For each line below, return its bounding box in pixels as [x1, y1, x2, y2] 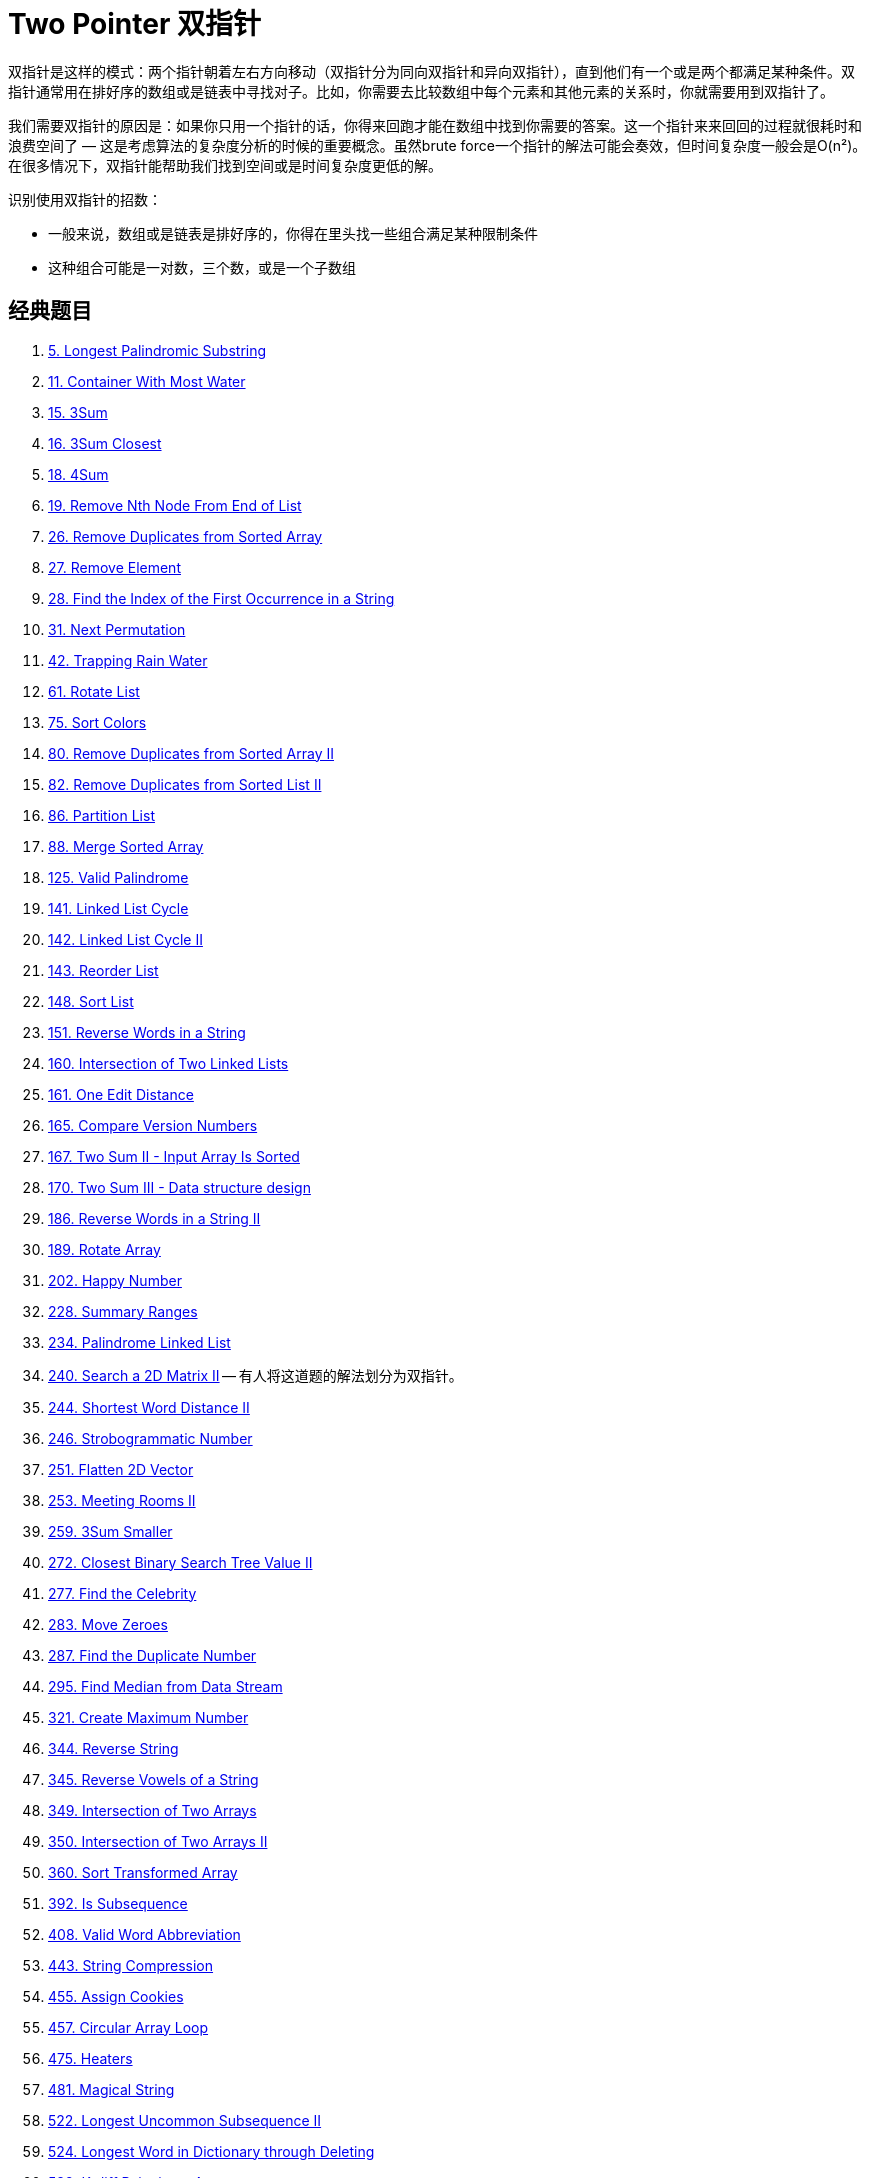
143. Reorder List [48, 961, 159, 979]
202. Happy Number [48, 1271, 182, 1289]
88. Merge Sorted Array [48, 837, 204, 855]
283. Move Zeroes [48, 1615, 168, 1633]
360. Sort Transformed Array [48, 1863, 238, 1881]
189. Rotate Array [48, 1240, 161, 1258]
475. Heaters [48, 2049, 133, 2067]
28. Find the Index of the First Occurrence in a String [48, 589, 395, 607]
